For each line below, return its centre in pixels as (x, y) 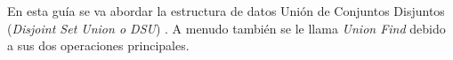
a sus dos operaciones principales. (98, 45)
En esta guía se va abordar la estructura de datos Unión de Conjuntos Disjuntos (226, 11)
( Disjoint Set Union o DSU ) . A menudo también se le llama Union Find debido (226, 28)
